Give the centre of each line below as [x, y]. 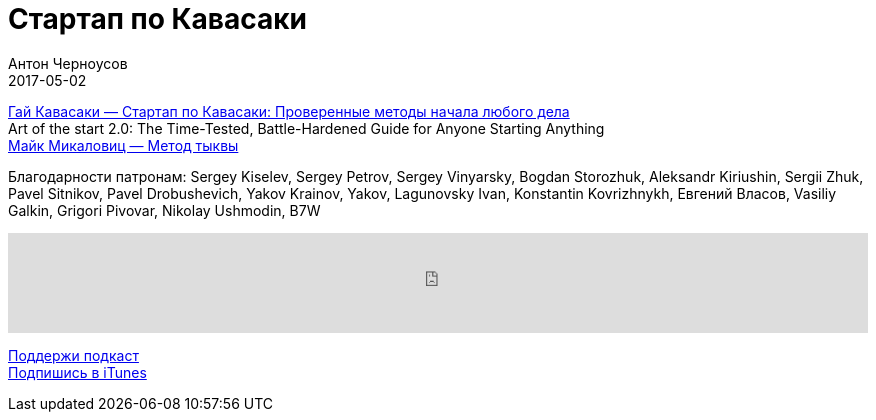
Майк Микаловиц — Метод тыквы [123, 145]
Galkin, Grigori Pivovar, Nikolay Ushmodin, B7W [164, 210]
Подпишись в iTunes [77, 372]
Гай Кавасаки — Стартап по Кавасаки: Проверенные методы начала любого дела [289, 111]
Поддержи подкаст [73, 355]
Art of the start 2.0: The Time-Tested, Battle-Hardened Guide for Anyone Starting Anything [306, 128]
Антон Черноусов [68, 63]
